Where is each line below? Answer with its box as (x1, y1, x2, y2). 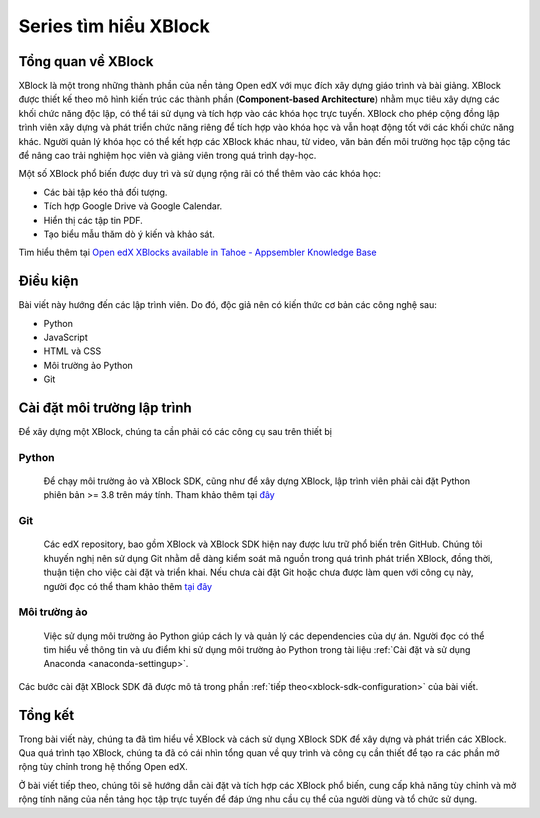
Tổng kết (18, 706, 75, 724)
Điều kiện (18, 273, 79, 290)
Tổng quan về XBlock (18, 53, 154, 70)
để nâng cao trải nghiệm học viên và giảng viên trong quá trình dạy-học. (18, 150, 317, 162)
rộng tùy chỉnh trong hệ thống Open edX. (18, 761, 189, 773)
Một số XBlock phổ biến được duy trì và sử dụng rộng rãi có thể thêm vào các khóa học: (18, 168, 382, 180)
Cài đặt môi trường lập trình (18, 400, 192, 417)
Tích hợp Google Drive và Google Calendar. (43, 200, 223, 212)
